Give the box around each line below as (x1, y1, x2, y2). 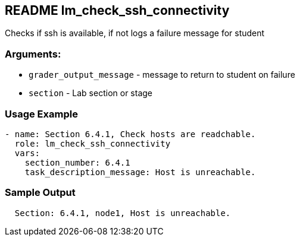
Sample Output (5, 186, 76, 199)
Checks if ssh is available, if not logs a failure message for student (5, 28, 265, 39)
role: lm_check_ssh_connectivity (14, 138, 171, 148)
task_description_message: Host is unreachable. (24, 167, 256, 177)
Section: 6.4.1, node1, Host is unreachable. (14, 208, 231, 218)
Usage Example (5, 107, 78, 120)
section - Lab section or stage (29, 88, 152, 99)
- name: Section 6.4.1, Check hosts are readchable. (5, 129, 256, 139)
